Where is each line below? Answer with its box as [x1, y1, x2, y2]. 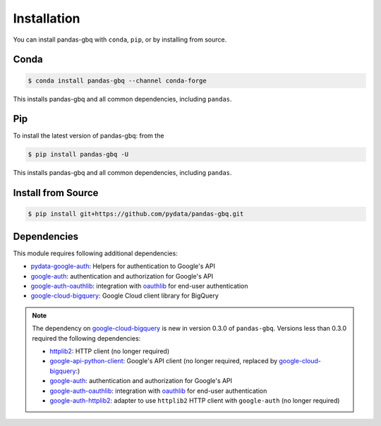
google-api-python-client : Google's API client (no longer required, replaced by [49, 357, 278, 365]
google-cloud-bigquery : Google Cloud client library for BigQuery [30, 291, 219, 300]
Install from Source [13, 187, 99, 199]
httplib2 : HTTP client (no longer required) [49, 347, 170, 355]
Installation [13, 11, 80, 26]
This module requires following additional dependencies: [13, 249, 178, 257]
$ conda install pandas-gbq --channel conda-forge [28, 76, 207, 85]
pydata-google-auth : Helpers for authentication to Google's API [30, 262, 215, 271]
